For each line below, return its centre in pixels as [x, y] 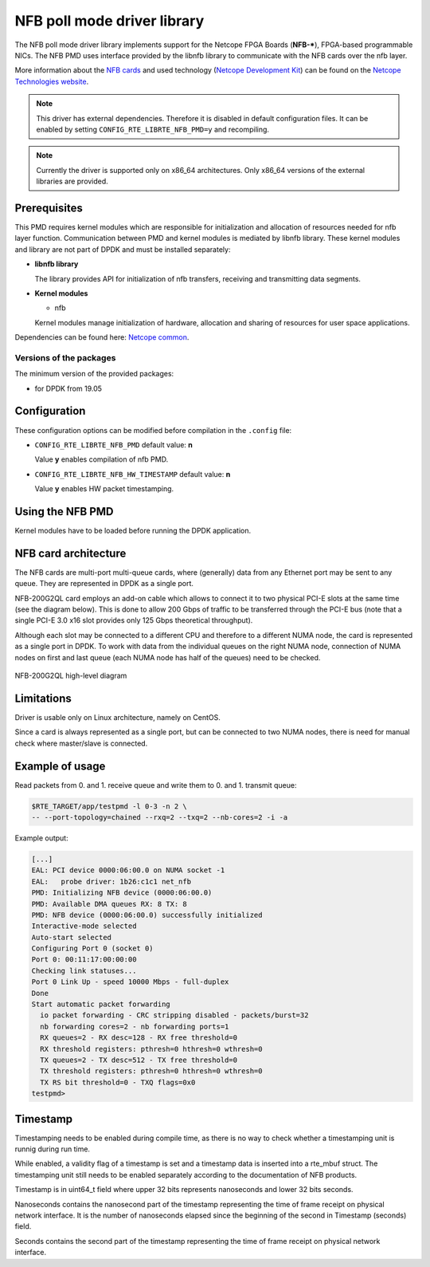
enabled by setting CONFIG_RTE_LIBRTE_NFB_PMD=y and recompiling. [153, 129]
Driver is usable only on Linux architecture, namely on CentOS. [117, 717]
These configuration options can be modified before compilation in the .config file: [153, 430]
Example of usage [60, 766]
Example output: [41, 838]
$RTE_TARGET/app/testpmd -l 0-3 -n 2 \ [109, 806]
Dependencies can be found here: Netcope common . [102, 337]
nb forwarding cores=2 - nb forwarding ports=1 [135, 1026]
